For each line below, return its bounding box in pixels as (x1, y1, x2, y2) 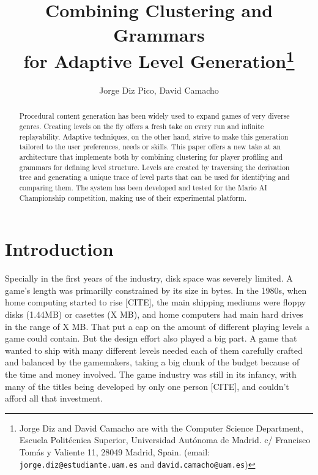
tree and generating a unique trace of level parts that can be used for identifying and (19, 172, 290, 182)
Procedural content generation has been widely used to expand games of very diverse (19, 111, 290, 121)
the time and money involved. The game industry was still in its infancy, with (5, 368, 297, 380)
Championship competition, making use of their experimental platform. (19, 192, 246, 203)
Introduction (5, 236, 114, 261)
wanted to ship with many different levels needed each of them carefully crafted (5, 343, 303, 356)
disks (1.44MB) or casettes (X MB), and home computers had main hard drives (5, 308, 303, 321)
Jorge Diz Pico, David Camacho (99, 84, 219, 97)
